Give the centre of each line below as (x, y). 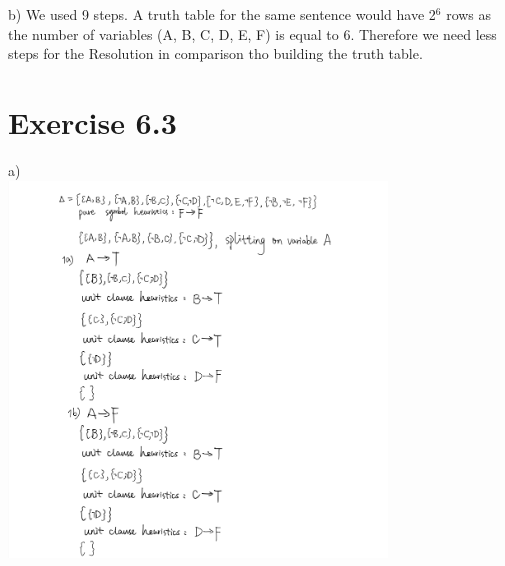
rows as (469, 14)
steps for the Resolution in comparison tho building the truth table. (215, 53)
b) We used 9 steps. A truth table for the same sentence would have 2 (222, 14)
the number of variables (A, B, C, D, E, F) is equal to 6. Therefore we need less (252, 33)
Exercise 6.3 (92, 121)
